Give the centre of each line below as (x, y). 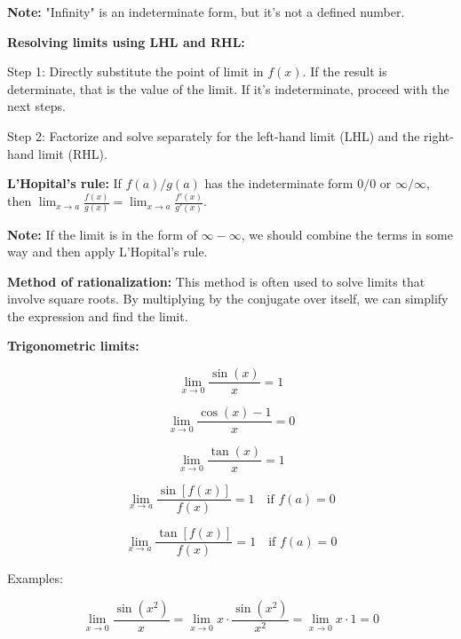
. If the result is (345, 71)
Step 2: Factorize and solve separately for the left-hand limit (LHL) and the (214, 135)
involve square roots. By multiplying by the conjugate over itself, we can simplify (228, 299)
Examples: (35, 578)
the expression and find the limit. (98, 316)
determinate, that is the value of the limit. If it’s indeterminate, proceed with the (228, 88)
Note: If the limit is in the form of (102, 234)
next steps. (36, 106)
